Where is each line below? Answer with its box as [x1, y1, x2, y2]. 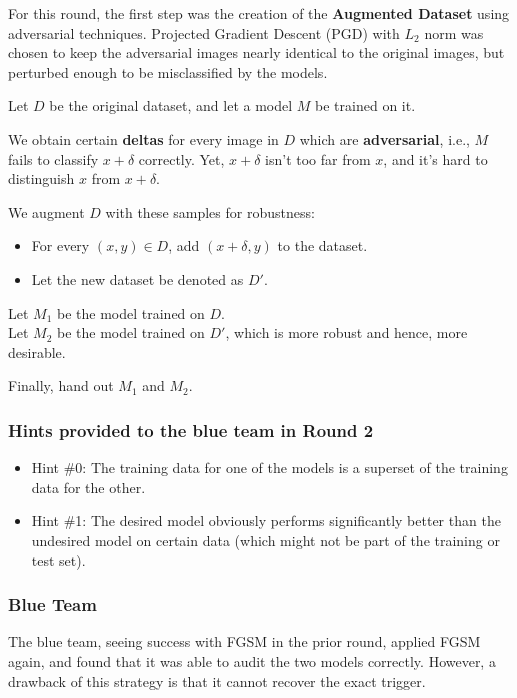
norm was [424, 22, 484, 43]
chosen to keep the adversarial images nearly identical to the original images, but [8, 42, 505, 63]
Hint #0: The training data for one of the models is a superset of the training [31, 457, 508, 478]
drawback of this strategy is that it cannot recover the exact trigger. [8, 670, 426, 691]
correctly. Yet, [138, 148, 225, 169]
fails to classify [8, 148, 99, 169]
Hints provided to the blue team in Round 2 [8, 417, 374, 442]
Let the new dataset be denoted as [31, 268, 244, 289]
